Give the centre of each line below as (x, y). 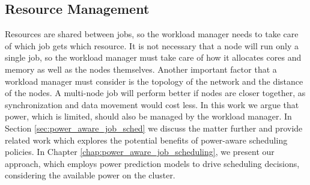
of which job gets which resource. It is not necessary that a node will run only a (152, 45)
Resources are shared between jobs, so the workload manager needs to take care (152, 34)
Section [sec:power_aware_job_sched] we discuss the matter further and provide (154, 128)
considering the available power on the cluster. (90, 175)
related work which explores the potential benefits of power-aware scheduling (146, 140)
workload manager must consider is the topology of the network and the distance (154, 81)
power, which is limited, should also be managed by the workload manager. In (148, 116)
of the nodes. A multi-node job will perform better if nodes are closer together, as (155, 93)
